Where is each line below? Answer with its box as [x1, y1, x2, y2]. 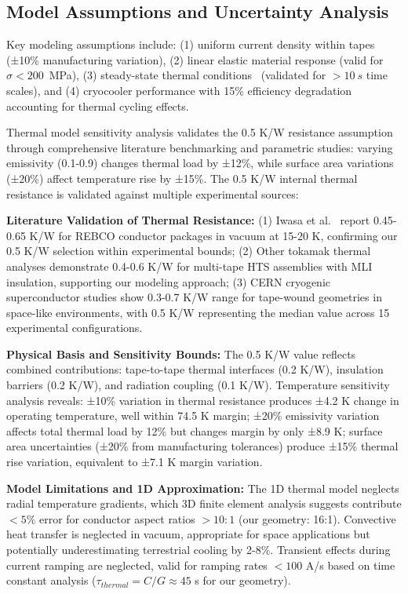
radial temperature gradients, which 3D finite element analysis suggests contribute [6, 495, 402, 512]
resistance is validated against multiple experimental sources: [6, 185, 299, 202]
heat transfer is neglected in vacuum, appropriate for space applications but [6, 526, 370, 542]
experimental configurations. [6, 319, 143, 336]
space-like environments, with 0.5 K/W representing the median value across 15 [6, 304, 390, 320]
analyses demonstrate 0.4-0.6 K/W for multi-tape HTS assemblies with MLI [6, 257, 373, 274]
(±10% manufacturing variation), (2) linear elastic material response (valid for [6, 51, 384, 67]
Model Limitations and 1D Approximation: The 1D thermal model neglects [6, 479, 399, 496]
